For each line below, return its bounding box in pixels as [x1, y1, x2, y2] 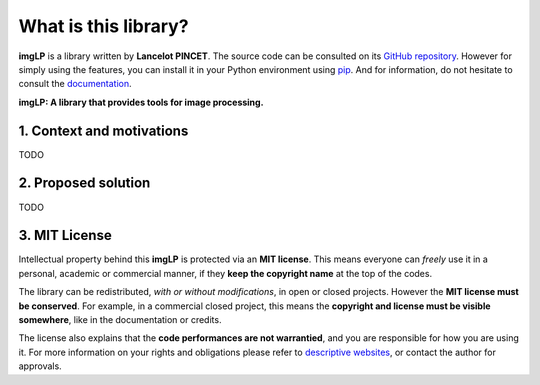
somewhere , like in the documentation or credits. [18, 314, 222, 325]
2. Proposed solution [18, 175, 151, 192]
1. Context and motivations [18, 122, 189, 139]
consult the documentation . [18, 78, 132, 90]
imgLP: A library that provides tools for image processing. [18, 96, 264, 108]
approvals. [18, 360, 62, 372]
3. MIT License [18, 227, 112, 244]
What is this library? [18, 15, 189, 37]
